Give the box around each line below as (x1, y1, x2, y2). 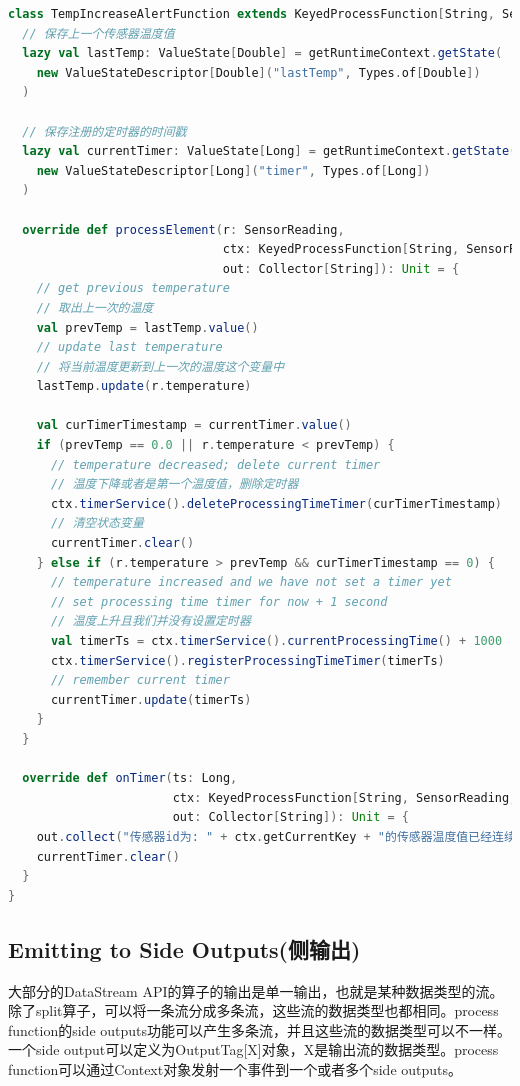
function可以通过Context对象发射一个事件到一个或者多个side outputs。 (8, 1058, 463, 1079)
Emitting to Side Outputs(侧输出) (8, 933, 361, 964)
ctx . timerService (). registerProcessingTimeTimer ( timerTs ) (50, 653, 445, 668)
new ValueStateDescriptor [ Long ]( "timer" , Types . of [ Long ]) (36, 163, 431, 178)
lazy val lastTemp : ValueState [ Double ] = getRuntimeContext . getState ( (22, 46, 503, 61)
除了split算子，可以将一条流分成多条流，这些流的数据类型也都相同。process (8, 1000, 499, 1021)
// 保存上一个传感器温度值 (22, 26, 175, 41)
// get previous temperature (36, 281, 230, 296)
